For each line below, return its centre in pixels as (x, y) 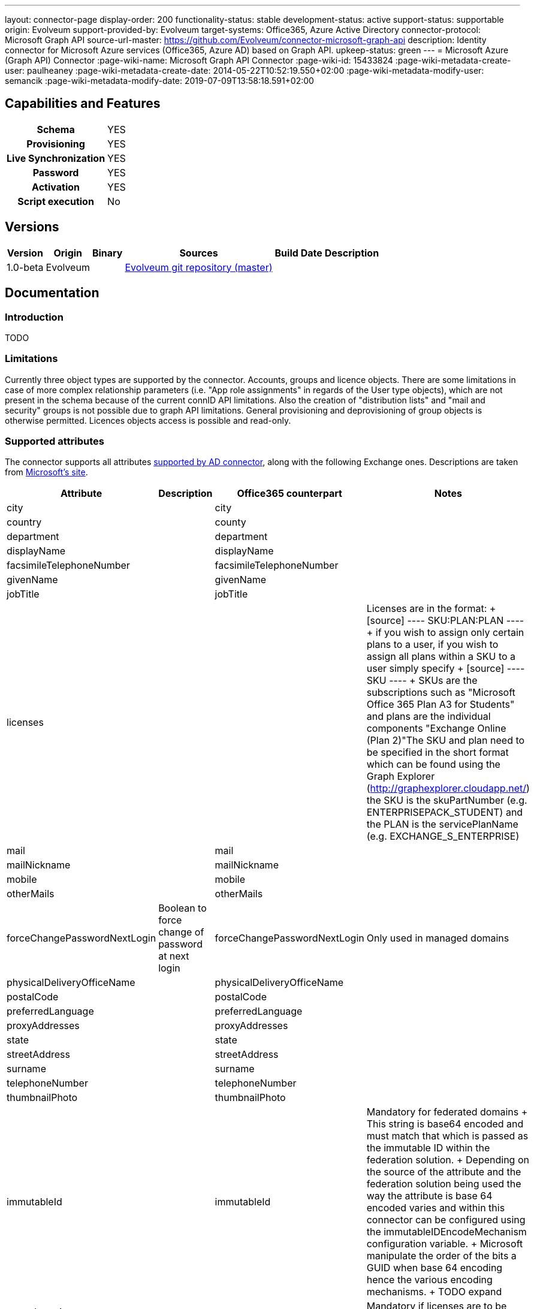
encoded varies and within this (436, 1208)
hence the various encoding (429, 1280)
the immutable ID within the (428, 1148)
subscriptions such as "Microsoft (441, 693)
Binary (107, 253)
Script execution (56, 201)
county (230, 522)
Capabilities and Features (83, 104)
